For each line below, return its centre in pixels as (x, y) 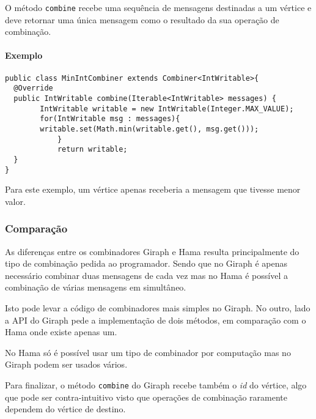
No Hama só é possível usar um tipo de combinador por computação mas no (148, 352)
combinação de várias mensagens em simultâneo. (96, 287)
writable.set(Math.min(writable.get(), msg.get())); (149, 129)
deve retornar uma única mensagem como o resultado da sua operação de (142, 19)
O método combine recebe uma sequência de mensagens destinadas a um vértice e (158, 7)
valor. (15, 201)
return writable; (92, 150)
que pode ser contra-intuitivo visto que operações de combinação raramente (146, 397)
